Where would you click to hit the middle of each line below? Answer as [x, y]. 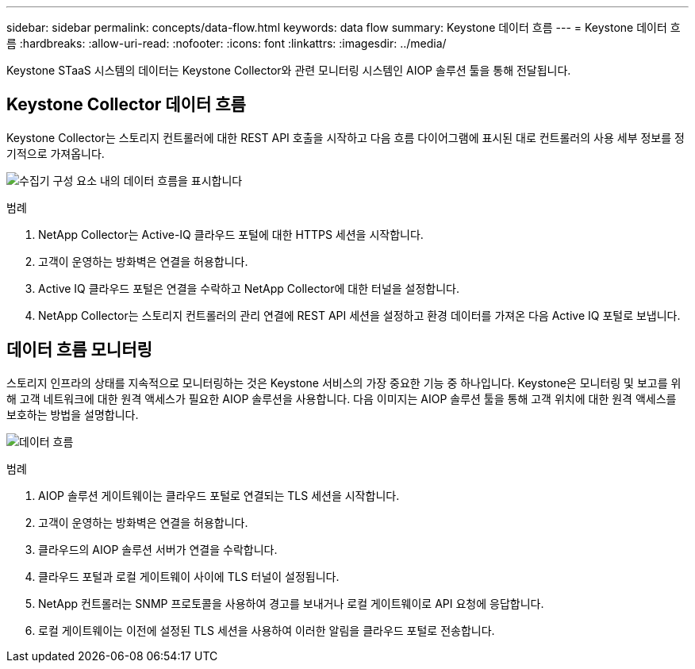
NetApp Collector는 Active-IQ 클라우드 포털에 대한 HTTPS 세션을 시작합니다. [231, 234]
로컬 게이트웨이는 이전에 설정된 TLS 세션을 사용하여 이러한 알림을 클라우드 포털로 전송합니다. [267, 630]
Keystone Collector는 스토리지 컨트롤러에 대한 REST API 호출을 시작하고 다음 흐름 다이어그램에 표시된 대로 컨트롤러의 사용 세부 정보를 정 [346, 137]
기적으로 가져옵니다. [56, 153]
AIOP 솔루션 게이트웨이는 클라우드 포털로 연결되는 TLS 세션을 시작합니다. [219, 495]
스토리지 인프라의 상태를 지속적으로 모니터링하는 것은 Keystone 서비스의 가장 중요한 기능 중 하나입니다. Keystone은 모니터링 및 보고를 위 [344, 383]
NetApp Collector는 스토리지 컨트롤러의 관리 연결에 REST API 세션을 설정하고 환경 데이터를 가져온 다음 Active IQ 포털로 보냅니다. [359, 315]
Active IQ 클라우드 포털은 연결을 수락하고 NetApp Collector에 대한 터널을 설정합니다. [249, 288]
